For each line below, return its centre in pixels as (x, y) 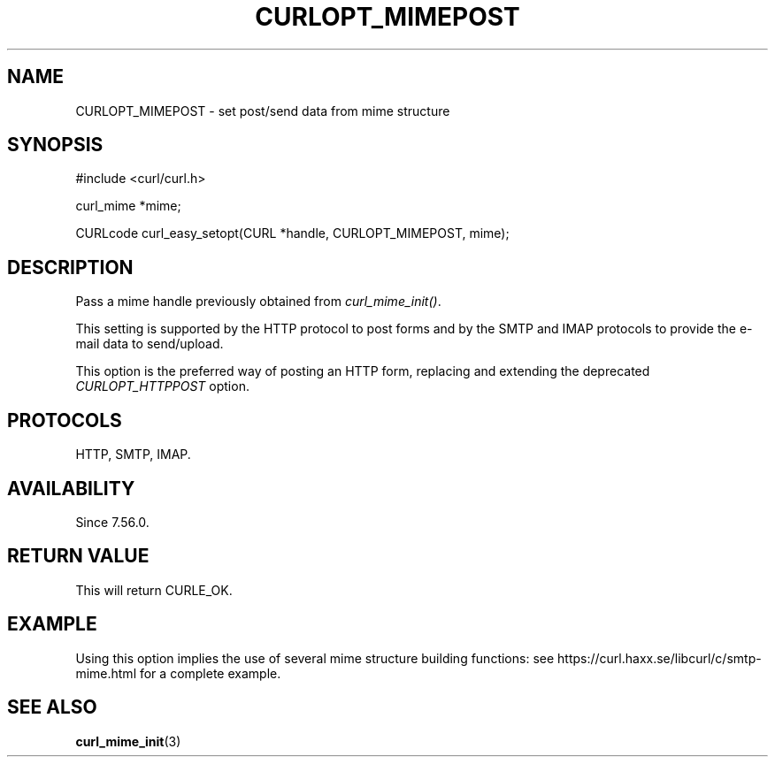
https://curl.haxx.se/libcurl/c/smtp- (660, 658)
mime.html (106, 673)
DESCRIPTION (70, 267)
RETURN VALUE (78, 556)
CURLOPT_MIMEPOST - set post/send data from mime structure (263, 111)
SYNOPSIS (55, 145)
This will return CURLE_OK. (154, 590)
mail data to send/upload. (150, 344)
